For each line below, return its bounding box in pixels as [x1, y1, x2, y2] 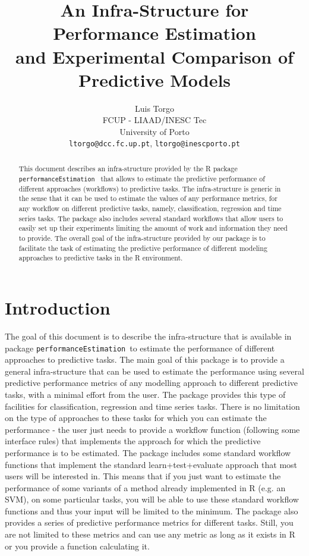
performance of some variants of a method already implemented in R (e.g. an [5, 481, 286, 494]
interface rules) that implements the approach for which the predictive [5, 435, 261, 447]
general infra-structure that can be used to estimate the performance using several [5, 365, 304, 377]
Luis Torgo [134, 102, 175, 114]
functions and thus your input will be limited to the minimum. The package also [5, 504, 298, 517]
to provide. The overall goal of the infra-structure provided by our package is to [18, 233, 266, 243]
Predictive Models [78, 67, 231, 92]
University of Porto [119, 125, 190, 137]
